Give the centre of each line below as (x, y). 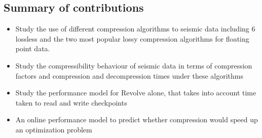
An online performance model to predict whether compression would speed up (137, 119)
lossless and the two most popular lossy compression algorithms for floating (132, 38)
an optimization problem (54, 129)
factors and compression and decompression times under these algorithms (129, 75)
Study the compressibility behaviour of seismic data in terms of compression (134, 65)
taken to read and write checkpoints (71, 102)
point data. (33, 48)
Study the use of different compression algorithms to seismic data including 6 (135, 29)
